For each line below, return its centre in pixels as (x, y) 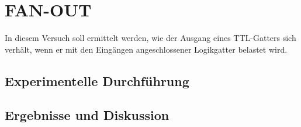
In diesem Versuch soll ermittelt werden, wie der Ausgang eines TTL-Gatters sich (150, 38)
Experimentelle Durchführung (97, 80)
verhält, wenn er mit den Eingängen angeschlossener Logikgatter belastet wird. (146, 49)
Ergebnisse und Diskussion (87, 115)
